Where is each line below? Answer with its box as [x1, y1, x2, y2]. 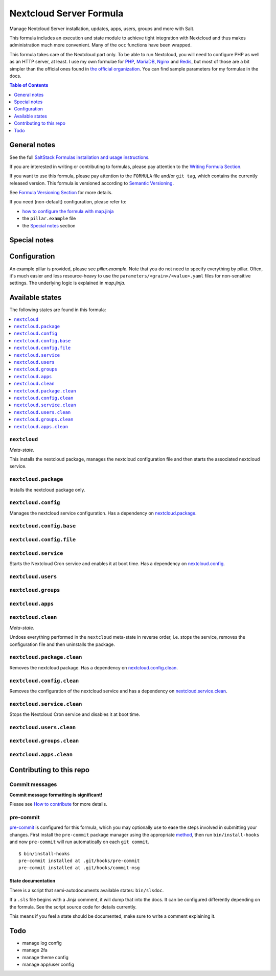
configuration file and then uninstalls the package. [9, 641, 115, 647]
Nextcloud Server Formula [9, 8, 124, 19]
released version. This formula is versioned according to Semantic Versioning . [9, 180, 174, 186]
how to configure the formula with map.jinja [22, 208, 114, 214]
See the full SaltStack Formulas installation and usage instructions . [9, 154, 150, 160]
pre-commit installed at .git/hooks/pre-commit [18, 857, 140, 864]
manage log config [22, 940, 62, 946]
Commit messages [9, 781, 57, 788]
